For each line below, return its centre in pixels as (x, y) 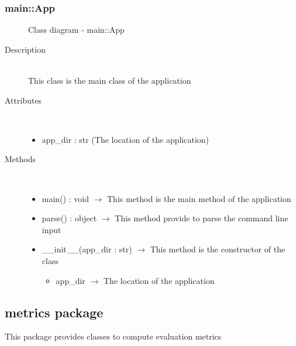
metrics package (54, 312)
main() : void (65, 198)
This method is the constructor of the (218, 249)
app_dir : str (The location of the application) (125, 139)
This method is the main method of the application (199, 198)
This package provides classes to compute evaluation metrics (113, 336)
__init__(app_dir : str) (87, 249)
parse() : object (69, 218)
